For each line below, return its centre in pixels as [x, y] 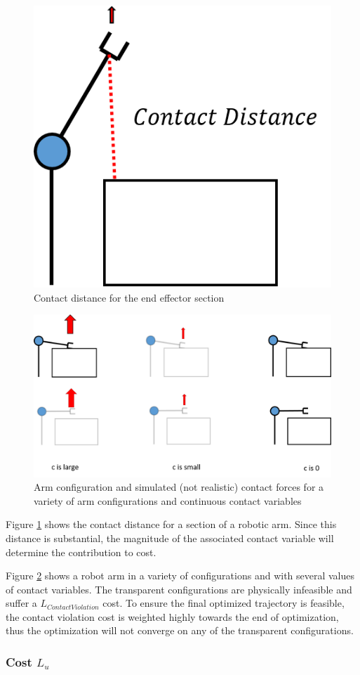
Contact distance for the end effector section [129, 297]
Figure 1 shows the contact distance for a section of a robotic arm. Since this [171, 524]
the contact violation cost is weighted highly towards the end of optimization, [172, 616]
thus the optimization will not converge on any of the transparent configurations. [180, 630]
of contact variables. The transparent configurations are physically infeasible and [179, 589]
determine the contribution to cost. [81, 552]
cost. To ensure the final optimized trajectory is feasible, [224, 603]
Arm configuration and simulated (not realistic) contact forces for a [179, 487]
